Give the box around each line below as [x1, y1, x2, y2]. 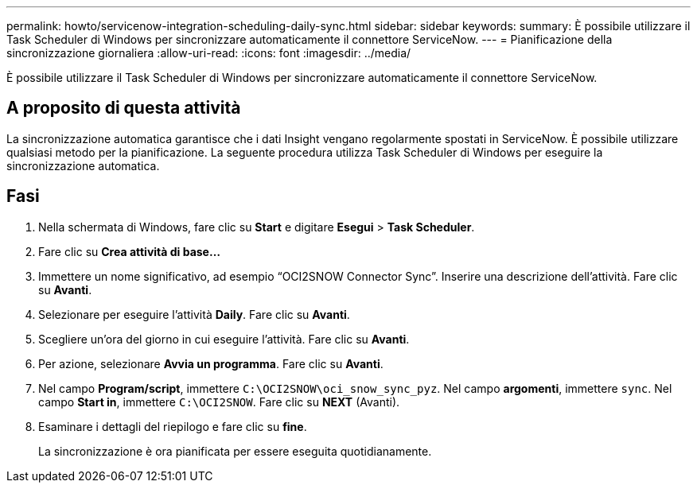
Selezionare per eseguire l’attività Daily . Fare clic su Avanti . [38, 307, 350, 321]
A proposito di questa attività [6, 98, 241, 118]
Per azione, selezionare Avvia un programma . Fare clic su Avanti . [38, 356, 384, 371]
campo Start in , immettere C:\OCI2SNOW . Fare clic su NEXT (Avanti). [38, 394, 400, 409]
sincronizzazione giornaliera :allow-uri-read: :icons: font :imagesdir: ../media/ [6, 46, 411, 60]
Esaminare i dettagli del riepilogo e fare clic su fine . [38, 419, 307, 433]
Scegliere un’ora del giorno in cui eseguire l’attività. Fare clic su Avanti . [38, 332, 410, 346]
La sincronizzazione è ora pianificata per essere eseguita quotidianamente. [38, 444, 432, 458]
